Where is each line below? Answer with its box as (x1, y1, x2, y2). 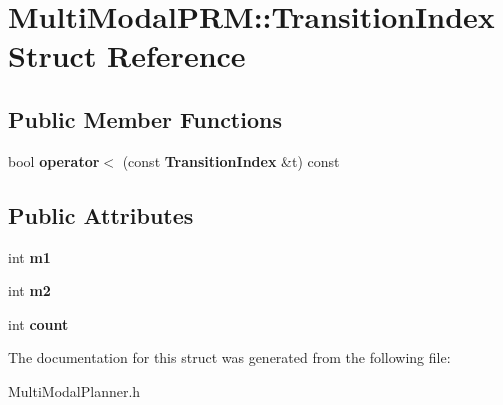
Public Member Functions (8, 103, 282, 134)
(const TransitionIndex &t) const (122, 150, 340, 171)
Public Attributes (8, 199, 194, 230)
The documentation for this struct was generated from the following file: (8, 347, 451, 368)
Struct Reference (8, 35, 246, 76)
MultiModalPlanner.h (8, 380, 141, 401)
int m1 (8, 246, 51, 267)
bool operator (8, 150, 100, 171)
